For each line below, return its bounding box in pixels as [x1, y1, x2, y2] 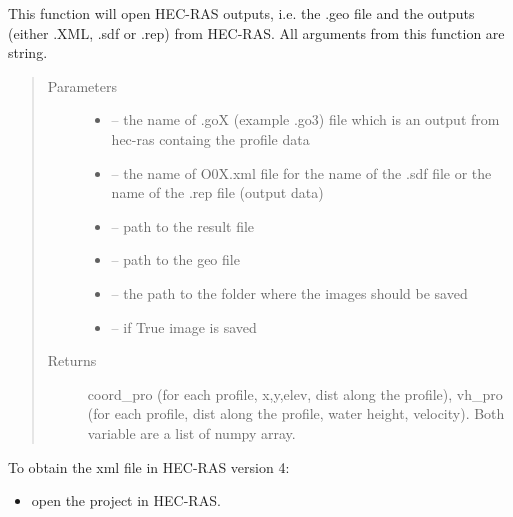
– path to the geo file [111, 249, 240, 270]
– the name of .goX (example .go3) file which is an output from [111, 109, 500, 130]
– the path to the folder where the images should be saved [111, 282, 468, 303]
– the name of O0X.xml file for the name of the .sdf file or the [111, 162, 492, 183]
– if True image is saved [111, 316, 257, 337]
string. [8, 42, 48, 63]
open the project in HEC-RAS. [31, 490, 221, 511]
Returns [47, 350, 97, 371]
